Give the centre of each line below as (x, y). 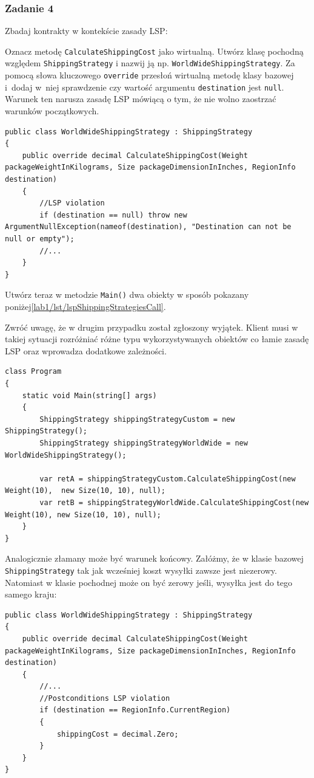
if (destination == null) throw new (113, 215)
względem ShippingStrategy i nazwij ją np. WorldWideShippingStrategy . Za (150, 63)
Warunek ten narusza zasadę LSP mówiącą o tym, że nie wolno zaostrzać (141, 99)
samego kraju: (31, 594)
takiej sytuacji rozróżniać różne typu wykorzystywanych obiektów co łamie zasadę (157, 339)
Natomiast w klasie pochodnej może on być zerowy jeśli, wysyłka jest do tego (149, 582)
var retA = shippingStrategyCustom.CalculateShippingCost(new (168, 479)
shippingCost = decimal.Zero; (118, 734)
